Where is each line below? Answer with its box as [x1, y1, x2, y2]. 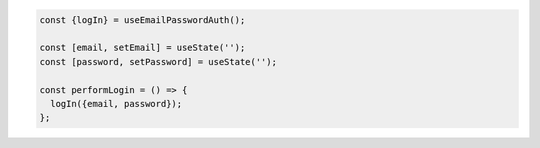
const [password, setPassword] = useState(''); [39, 56, 277, 67]
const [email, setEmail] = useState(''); [39, 42, 246, 54]
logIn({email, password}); [50, 98, 183, 109]
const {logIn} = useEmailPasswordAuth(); [39, 14, 246, 25]
